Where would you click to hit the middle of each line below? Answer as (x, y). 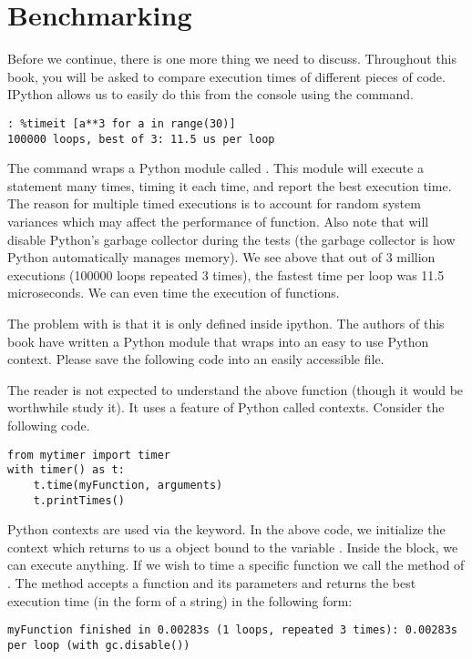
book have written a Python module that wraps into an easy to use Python (218, 341)
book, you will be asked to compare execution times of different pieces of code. (226, 76)
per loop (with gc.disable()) (99, 645)
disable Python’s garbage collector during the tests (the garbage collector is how (231, 239)
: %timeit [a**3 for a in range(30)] (122, 123)
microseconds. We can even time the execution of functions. (174, 293)
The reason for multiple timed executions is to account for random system (214, 203)
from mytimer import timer (89, 455)
